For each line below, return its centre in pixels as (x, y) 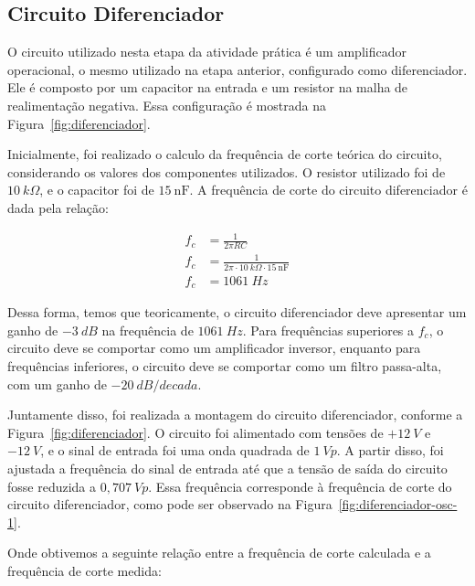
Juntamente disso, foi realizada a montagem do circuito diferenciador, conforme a (235, 415)
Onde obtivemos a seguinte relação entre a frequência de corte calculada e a (219, 553)
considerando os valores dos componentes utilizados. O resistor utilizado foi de (227, 171)
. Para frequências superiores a (328, 330)
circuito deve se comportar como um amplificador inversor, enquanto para (214, 348)
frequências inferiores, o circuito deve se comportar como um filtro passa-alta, (225, 366)
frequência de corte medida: (84, 570)
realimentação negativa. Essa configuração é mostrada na (167, 105)
